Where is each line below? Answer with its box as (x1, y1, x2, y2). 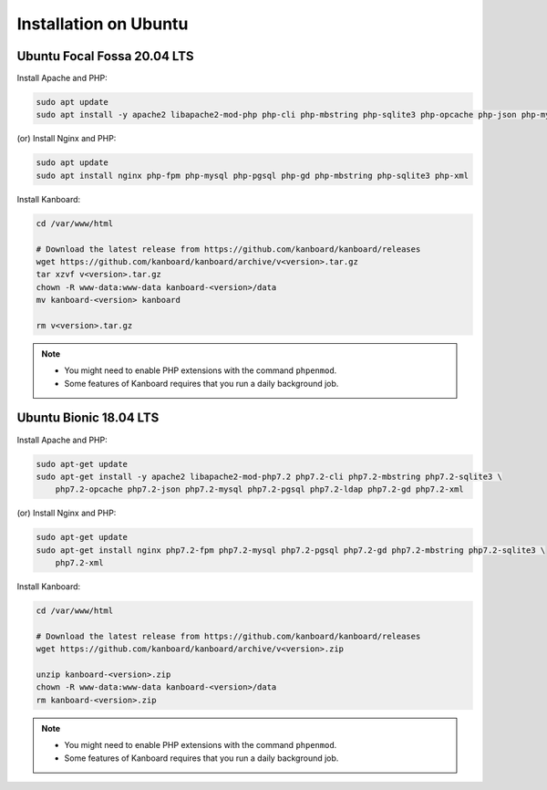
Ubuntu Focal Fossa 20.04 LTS (16, 48, 194, 64)
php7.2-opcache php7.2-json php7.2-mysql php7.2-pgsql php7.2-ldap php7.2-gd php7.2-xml (55, 484, 464, 494)
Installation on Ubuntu (16, 14, 189, 34)
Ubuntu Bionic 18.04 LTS (16, 411, 160, 426)
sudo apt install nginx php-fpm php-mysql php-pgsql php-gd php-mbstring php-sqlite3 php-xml (36, 170, 470, 181)
